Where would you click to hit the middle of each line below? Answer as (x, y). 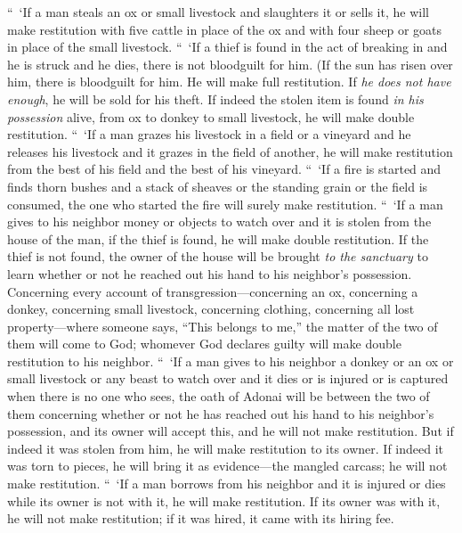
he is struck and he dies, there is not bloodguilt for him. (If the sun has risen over (230, 64)
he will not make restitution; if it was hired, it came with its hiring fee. (201, 518)
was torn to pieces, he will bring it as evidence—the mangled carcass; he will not (227, 466)
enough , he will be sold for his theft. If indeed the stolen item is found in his (215, 98)
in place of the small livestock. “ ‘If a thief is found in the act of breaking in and (227, 47)
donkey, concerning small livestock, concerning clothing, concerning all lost (211, 309)
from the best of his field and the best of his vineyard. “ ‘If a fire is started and (224, 169)
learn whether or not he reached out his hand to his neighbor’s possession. (210, 273)
